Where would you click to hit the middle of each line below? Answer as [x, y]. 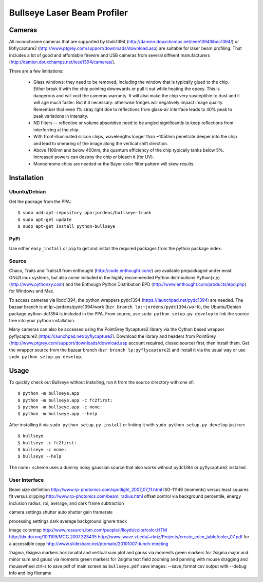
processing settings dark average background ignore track [68, 521]
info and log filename [30, 573]
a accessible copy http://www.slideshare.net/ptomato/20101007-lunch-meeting [89, 544]
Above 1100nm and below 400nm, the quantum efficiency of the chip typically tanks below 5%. [129, 150]
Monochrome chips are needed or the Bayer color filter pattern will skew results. [114, 164]
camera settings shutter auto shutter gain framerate [61, 512]
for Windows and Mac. [32, 291]
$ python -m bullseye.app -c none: [60, 407]
